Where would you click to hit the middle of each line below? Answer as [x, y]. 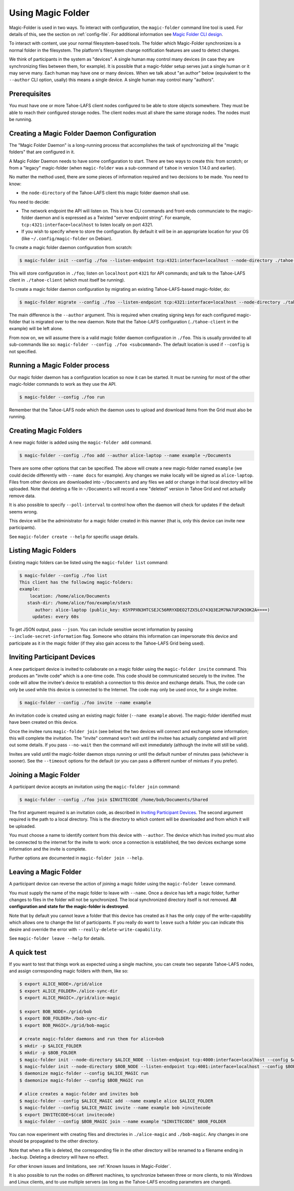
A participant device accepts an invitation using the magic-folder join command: [95, 787]
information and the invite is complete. [48, 849]
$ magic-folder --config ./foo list [63, 575]
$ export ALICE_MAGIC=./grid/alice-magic [70, 998]
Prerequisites [30, 94]
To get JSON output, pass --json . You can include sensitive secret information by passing [101, 629]
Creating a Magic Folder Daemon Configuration [83, 133]
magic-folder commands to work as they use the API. [63, 384]
